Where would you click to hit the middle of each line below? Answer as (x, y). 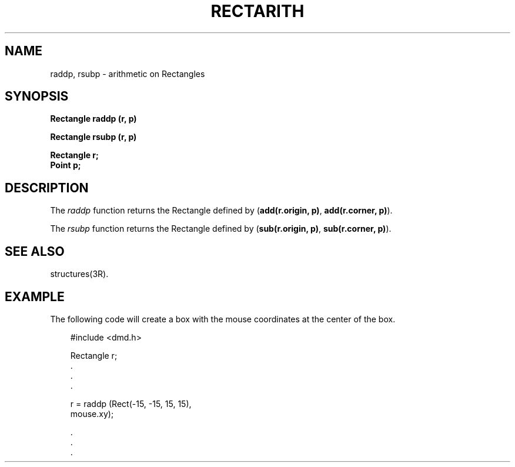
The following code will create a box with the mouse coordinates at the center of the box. (223, 319)
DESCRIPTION (47, 188)
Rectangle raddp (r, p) (93, 119)
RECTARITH (257, 11)
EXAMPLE (35, 296)
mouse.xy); (92, 413)
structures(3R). (79, 274)
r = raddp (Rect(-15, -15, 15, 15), (131, 403)
